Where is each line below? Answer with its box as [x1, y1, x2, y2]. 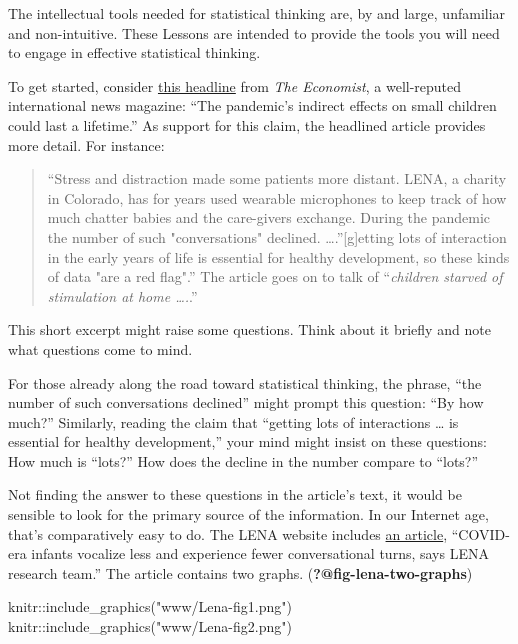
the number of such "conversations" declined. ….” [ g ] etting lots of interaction [47, 226, 507, 247]
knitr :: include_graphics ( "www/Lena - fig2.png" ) [8, 616, 292, 637]
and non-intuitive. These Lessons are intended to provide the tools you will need [8, 22, 500, 43]
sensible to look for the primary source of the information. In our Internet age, [8, 504, 489, 525]
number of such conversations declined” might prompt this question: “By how [8, 392, 484, 413]
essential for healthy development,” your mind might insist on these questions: [8, 431, 487, 452]
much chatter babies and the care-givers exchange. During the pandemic [47, 207, 491, 228]
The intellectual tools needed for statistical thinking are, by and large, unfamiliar [8, 3, 506, 23]
